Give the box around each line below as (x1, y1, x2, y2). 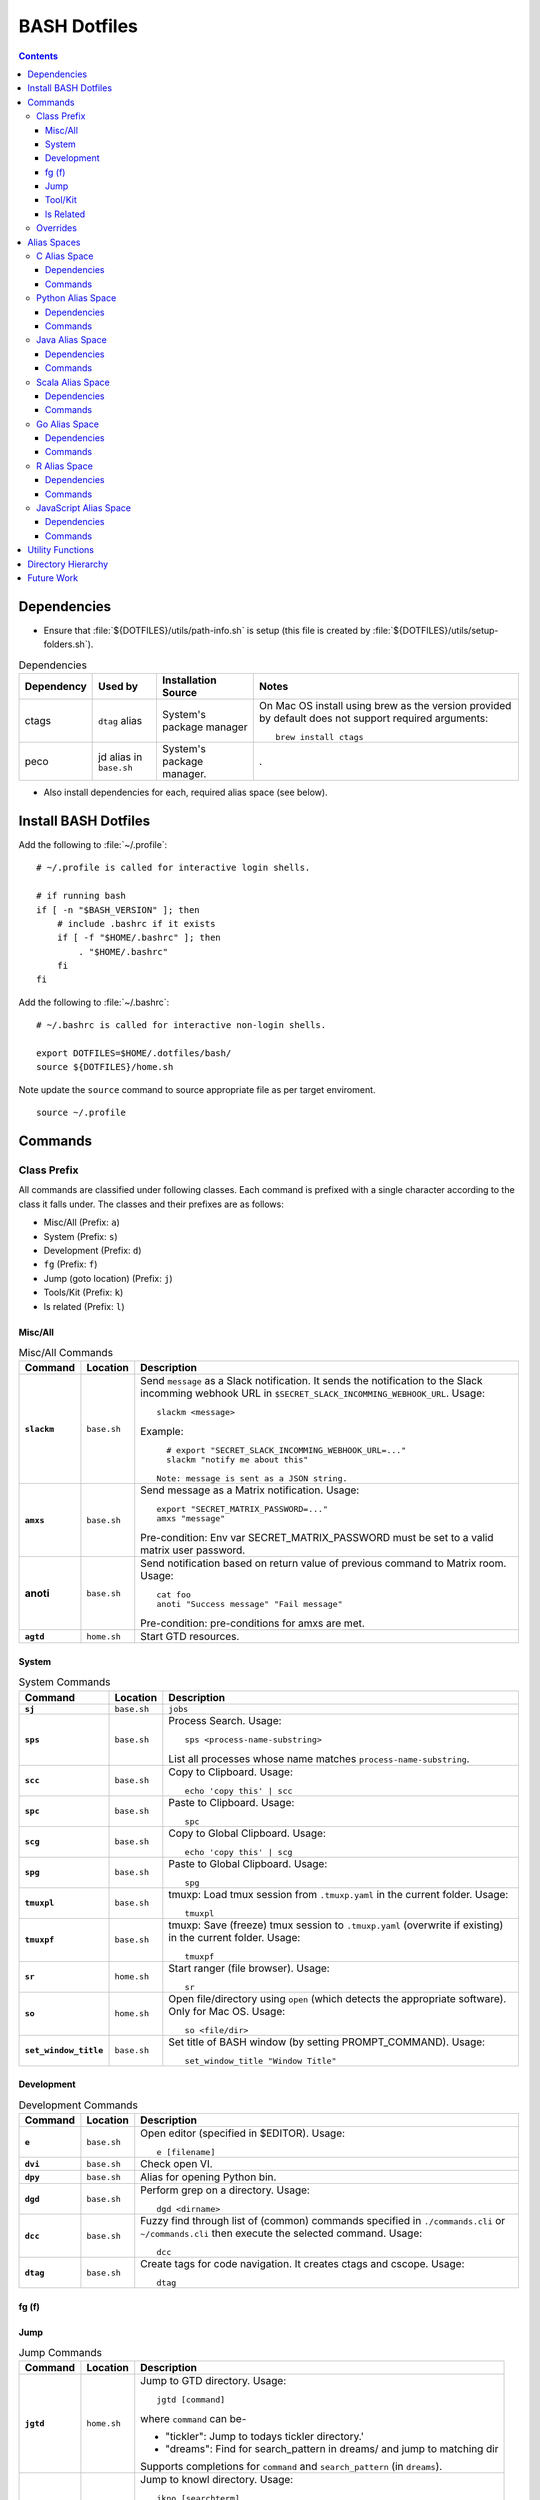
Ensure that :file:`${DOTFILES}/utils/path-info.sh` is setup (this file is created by (43, 624, 371, 636)
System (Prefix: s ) (43, 1230, 119, 1242)
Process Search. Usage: (168, 1713, 282, 1727)
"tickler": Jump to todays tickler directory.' (165, 2430, 365, 2444)
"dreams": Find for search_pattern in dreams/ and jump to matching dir (165, 2442, 499, 2456)
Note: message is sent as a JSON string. (156, 1473, 348, 1484)
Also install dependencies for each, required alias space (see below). (43, 786, 329, 799)
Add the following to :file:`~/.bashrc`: (18, 996, 170, 1008)
